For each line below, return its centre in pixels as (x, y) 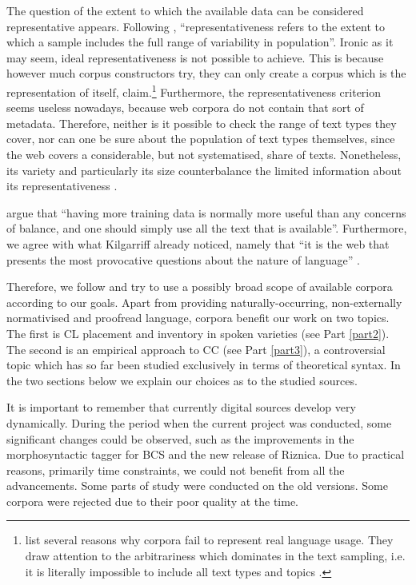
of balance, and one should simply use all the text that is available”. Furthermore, (207, 228)
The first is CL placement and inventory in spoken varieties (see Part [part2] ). (198, 333)
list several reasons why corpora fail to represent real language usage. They (209, 540)
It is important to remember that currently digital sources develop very (181, 407)
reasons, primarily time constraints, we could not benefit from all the (176, 470)
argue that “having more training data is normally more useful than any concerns (206, 212)
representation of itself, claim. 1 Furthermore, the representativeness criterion (194, 90)
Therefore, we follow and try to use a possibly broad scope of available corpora (200, 287)
